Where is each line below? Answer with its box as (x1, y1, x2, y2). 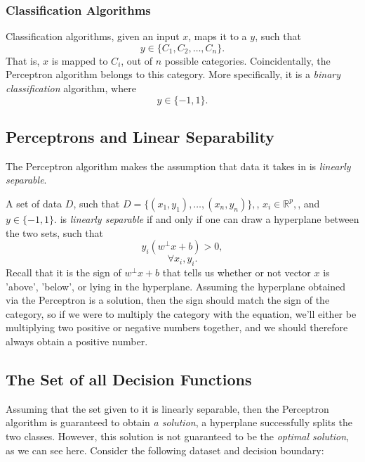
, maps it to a (188, 29, 247, 44)
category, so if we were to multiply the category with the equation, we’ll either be (6, 306, 357, 321)
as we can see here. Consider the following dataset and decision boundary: (6, 442, 324, 457)
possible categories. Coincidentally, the (164, 53, 331, 68)
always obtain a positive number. (6, 333, 148, 348)
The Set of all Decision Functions (6, 368, 252, 390)
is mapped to (51, 53, 108, 68)
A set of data (6, 195, 62, 210)
